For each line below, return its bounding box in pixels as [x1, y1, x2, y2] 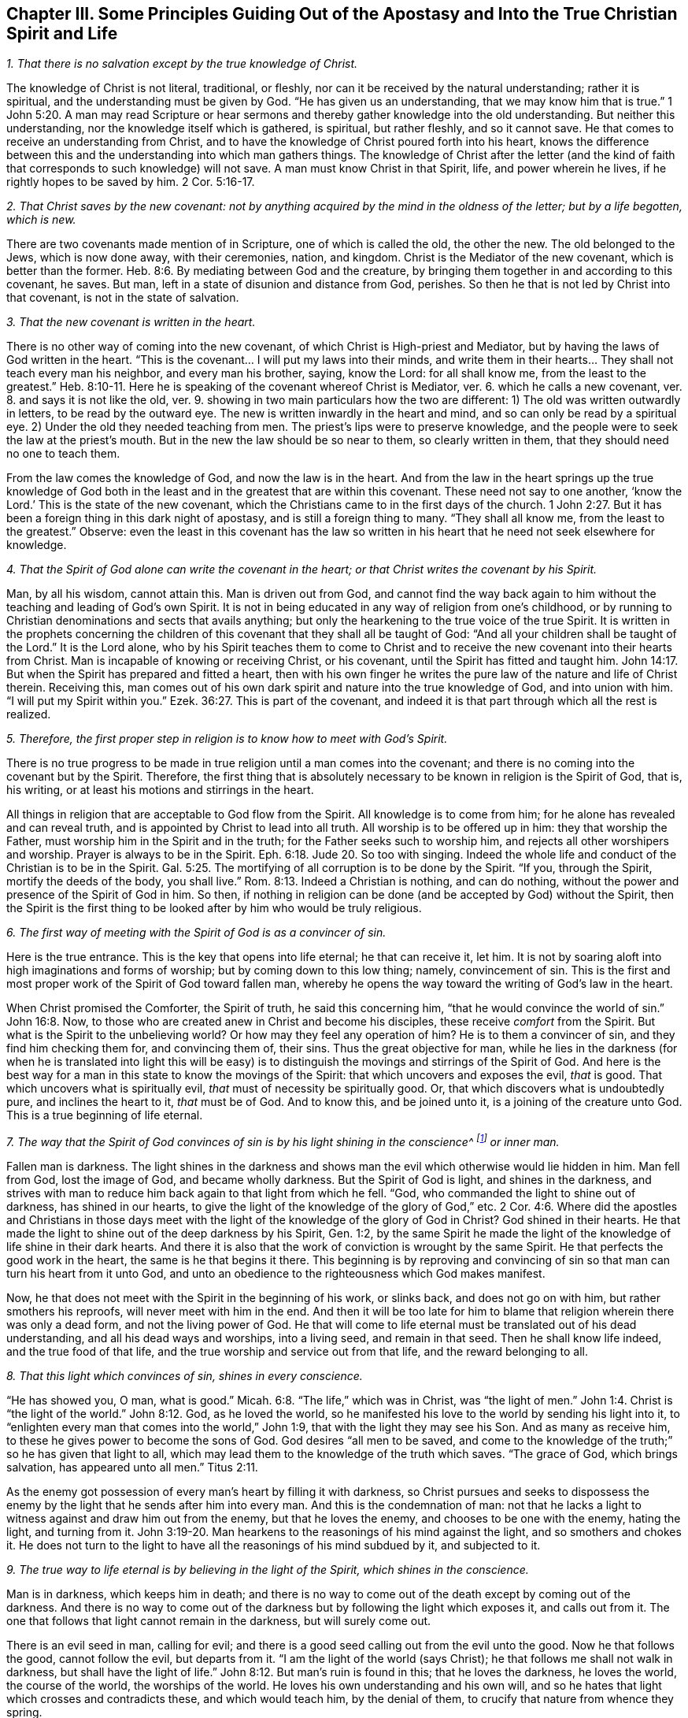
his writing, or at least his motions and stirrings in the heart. [6, 783, 314, 797]
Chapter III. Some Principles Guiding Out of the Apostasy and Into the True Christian [6, 4, 678, 24]
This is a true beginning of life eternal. [6, 1108, 203, 1122]
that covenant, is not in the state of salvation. [6, 291, 239, 305]
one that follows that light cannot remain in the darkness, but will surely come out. [6, 1614, 431, 1628]
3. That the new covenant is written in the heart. [6, 315, 256, 329]
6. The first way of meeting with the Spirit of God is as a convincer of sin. [6, 926, 387, 940]
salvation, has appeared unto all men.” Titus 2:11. [6, 1460, 258, 1475]
